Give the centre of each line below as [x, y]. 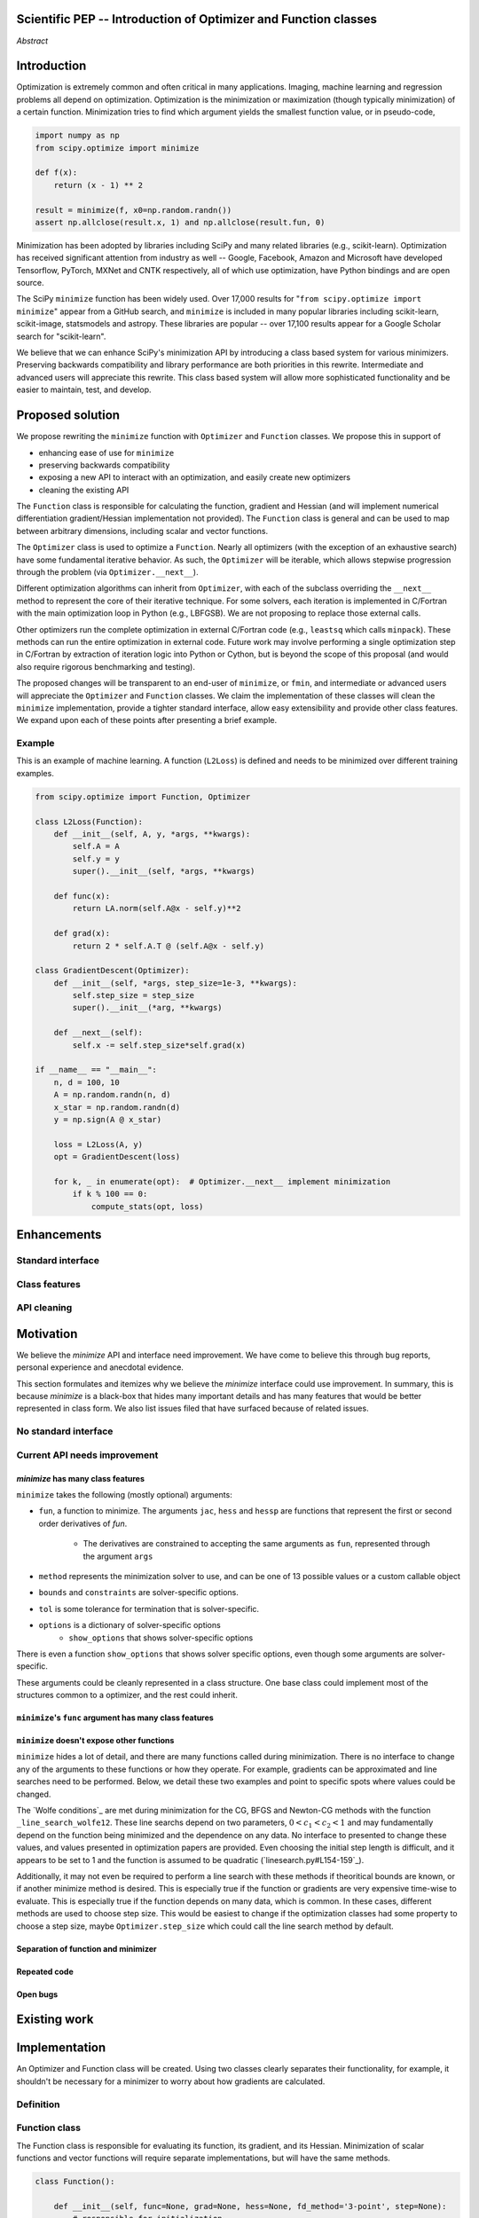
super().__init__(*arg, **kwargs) [147, 1008]
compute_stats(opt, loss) [147, 1206]
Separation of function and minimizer [86, 1948]
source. [30, 283]
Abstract [32, 41]
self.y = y [96, 859]
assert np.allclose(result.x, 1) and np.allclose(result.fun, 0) [180, 222]
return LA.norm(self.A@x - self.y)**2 [157, 908]
